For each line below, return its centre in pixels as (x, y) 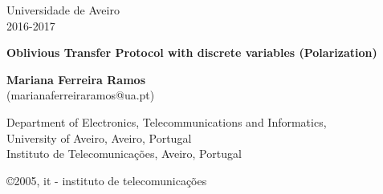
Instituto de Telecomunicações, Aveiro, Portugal (124, 154)
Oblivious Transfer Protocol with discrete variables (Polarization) (192, 53)
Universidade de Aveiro (63, 10)
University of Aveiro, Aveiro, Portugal (99, 137)
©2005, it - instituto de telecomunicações (107, 180)
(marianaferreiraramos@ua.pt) (81, 95)
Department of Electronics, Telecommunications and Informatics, (167, 121)
